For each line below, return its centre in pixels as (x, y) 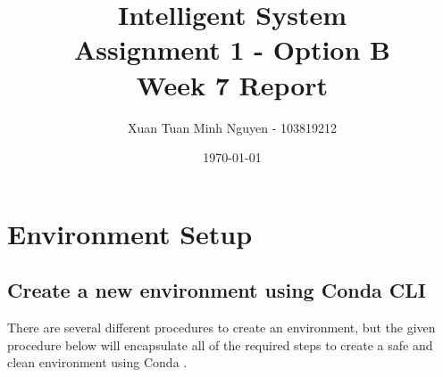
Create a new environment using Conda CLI (217, 290)
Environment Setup (130, 233)
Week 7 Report (232, 84)
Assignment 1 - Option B (232, 49)
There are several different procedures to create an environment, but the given (221, 328)
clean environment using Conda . (97, 362)
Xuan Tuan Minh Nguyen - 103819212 (232, 127)
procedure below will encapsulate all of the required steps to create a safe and (220, 344)
